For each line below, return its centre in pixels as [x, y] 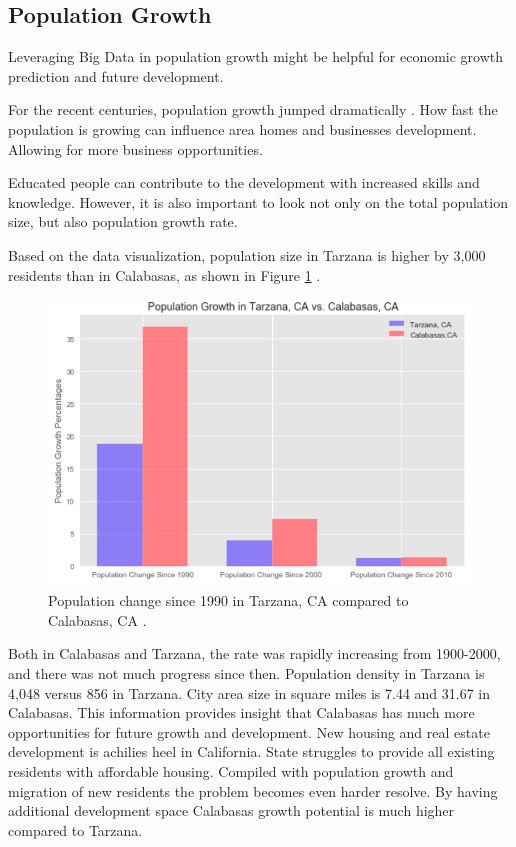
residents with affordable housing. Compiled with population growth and [231, 771]
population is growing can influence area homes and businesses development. [242, 128]
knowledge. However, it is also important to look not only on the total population [258, 201]
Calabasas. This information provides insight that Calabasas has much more [241, 712]
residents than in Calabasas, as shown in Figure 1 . [164, 274]
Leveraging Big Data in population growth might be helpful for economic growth [256, 56]
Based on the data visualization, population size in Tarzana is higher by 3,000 [247, 254]
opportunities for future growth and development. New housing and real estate [249, 731]
